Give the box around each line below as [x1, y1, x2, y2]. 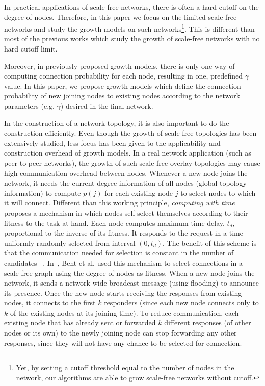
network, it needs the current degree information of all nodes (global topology [4, 177, 247, 188]
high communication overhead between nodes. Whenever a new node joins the [4, 167, 248, 178]
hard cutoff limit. [4, 43, 58, 54]
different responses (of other [164, 317, 251, 328]
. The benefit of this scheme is [163, 237, 257, 248]
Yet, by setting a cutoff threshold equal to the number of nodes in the [16, 362, 234, 373]
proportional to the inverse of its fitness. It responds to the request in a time [4, 227, 243, 238]
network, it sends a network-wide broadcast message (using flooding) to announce [4, 277, 259, 288]
